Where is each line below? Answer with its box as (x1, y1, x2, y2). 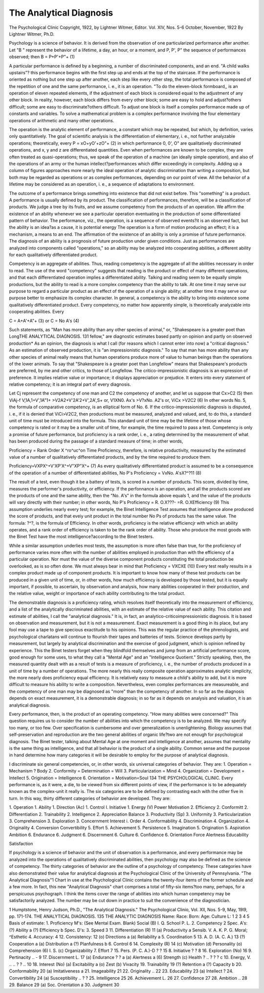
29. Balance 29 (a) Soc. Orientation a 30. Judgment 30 (9, 982, 120, 988)
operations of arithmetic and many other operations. (9, 117, 114, 123)
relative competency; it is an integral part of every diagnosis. (9, 381, 132, 387)
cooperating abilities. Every (9, 309, 65, 315)
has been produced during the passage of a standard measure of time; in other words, (9, 438, 183, 444)
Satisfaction (9, 841, 33, 847)
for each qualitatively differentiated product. (9, 252, 98, 258)
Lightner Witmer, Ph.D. (9, 31, 55, 37)
